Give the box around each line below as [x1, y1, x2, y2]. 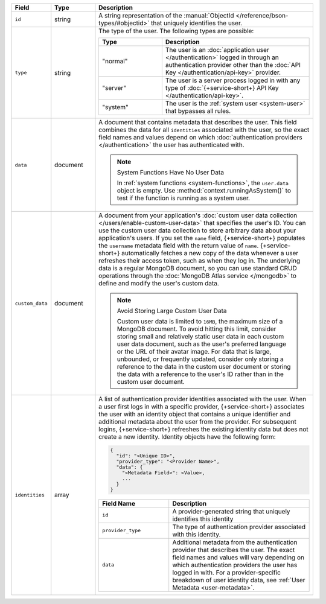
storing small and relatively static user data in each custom [117, 332, 284, 340]
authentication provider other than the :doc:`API [165, 61, 301, 69]
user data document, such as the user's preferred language [117, 340, 287, 348]
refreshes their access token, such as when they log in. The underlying [98, 256, 301, 265]
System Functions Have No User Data [117, 168, 225, 176]
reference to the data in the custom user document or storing [117, 363, 291, 370]
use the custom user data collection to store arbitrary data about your [98, 226, 296, 235]
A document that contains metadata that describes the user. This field [98, 118, 297, 126]
